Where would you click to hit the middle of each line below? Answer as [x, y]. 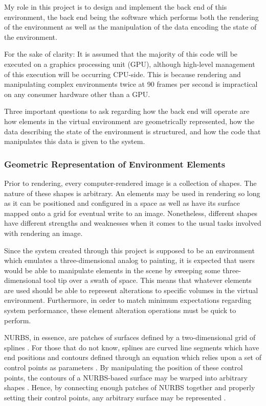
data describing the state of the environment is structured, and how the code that [132, 131]
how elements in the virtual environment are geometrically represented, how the [129, 121]
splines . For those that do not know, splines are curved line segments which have [132, 347]
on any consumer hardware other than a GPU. [77, 94]
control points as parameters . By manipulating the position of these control [124, 367]
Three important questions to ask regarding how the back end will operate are [127, 111]
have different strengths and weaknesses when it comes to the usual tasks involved [133, 223]
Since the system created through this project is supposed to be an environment [129, 250]
